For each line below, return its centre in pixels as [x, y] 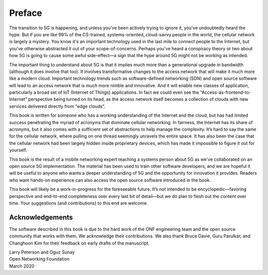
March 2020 [22, 266]
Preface [26, 13]
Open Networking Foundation [39, 259]
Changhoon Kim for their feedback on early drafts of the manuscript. [79, 243]
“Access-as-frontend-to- [226, 92]
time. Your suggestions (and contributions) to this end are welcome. [79, 203]
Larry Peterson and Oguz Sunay [42, 252]
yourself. [18, 150]
